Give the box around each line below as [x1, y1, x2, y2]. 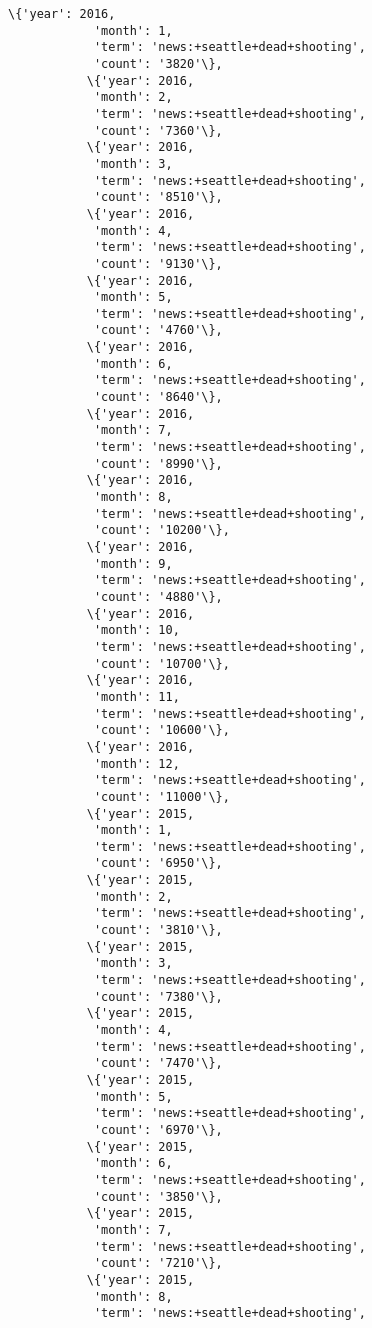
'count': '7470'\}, [93, 1056, 223, 1071]
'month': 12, [93, 756, 180, 771]
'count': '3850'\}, [93, 1189, 223, 1204]
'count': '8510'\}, [93, 190, 223, 205]
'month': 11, [93, 689, 180, 704]
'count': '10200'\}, [93, 523, 230, 538]
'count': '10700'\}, [93, 656, 230, 671]
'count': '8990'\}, [93, 456, 223, 471]
